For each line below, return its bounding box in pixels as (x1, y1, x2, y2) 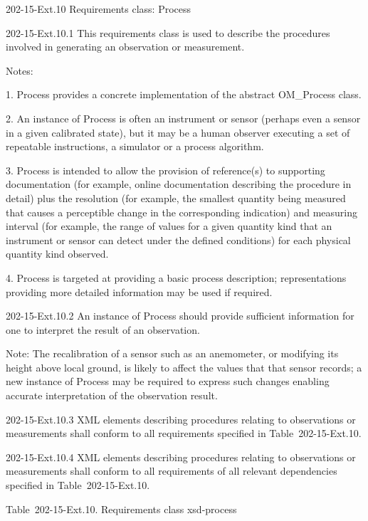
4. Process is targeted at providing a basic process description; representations (6, 270, 347, 285)
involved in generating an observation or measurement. (6, 39, 245, 54)
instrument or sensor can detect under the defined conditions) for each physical (6, 232, 351, 247)
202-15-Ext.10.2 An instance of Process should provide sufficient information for (6, 308, 354, 323)
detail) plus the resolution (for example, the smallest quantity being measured (6, 190, 346, 205)
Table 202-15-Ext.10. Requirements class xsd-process (6, 501, 237, 516)
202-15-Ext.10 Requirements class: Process (6, 1, 191, 16)
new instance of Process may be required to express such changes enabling (6, 374, 330, 389)
